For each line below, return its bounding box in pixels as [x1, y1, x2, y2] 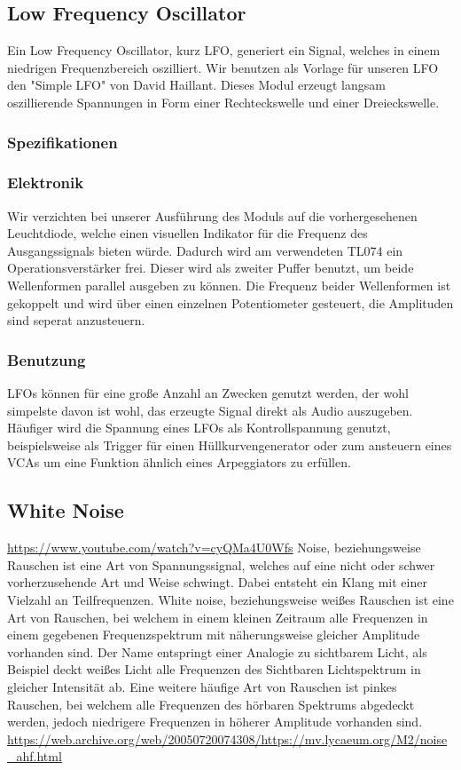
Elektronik [7, 171, 84, 194]
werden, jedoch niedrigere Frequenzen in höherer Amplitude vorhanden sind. [7, 712, 423, 731]
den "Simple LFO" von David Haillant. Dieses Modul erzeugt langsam [7, 75, 386, 94]
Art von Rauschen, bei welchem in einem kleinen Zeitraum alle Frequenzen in [7, 607, 428, 626]
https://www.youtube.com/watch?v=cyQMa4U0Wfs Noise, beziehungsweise [7, 538, 421, 557]
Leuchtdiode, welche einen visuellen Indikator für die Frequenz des [7, 224, 368, 242]
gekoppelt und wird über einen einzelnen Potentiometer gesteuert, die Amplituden [7, 293, 454, 312]
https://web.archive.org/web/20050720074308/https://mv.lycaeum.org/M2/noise [7, 729, 448, 748]
